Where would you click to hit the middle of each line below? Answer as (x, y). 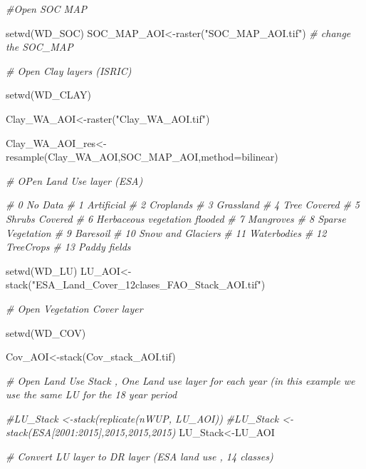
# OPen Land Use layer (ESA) (74, 180)
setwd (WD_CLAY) (48, 95)
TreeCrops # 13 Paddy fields (68, 247)
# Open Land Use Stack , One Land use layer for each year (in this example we (181, 380)
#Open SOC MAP (47, 9)
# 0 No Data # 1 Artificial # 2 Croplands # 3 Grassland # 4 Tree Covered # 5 (183, 205)
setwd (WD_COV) (46, 332)
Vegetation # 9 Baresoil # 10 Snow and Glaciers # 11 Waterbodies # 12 (166, 232)
